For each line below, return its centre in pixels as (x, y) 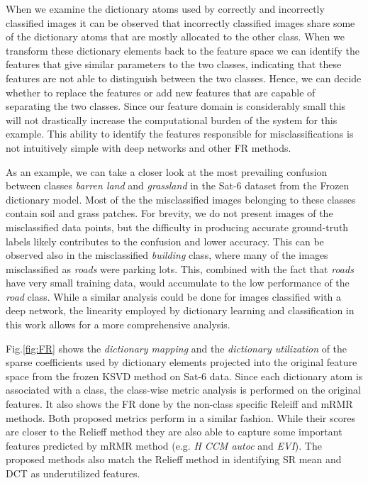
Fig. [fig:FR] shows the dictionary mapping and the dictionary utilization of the (177, 348)
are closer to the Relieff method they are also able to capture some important (174, 432)
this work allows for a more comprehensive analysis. (118, 324)
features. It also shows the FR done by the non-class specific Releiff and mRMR (179, 404)
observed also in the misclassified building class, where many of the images (167, 255)
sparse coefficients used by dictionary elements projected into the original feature (182, 362)
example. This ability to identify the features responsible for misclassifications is (180, 134)
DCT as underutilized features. (73, 473)
